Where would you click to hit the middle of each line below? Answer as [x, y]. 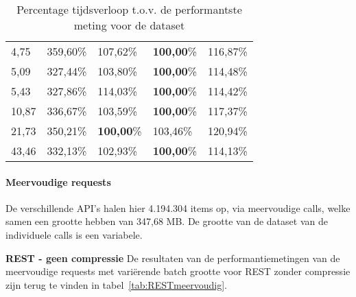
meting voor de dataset [129, 25]
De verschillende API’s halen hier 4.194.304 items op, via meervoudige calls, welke [178, 207]
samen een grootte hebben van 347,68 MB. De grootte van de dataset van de [167, 221]
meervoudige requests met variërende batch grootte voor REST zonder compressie [178, 271]
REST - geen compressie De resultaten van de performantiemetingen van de [173, 258]
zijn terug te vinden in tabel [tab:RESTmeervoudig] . [116, 284]
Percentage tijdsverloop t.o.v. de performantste [129, 9]
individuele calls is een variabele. [74, 234]
